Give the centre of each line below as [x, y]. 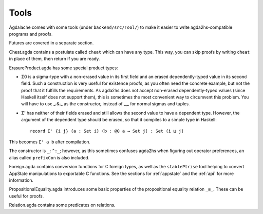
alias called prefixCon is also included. [49, 157]
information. [21, 180]
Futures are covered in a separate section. [51, 43]
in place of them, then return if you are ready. [55, 59]
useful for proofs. [26, 196]
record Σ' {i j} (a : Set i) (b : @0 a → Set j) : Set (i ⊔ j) [107, 131]
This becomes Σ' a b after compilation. [50, 142]
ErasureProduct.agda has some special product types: [64, 68]
